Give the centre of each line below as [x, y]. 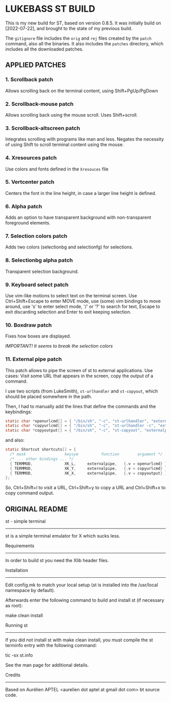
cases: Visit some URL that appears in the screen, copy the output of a [79, 376]
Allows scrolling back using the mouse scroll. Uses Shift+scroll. [72, 115]
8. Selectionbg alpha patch [39, 260]
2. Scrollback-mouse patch [39, 104]
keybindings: [19, 412]
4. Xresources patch [31, 158]
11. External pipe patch [34, 359]
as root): [14, 606]
